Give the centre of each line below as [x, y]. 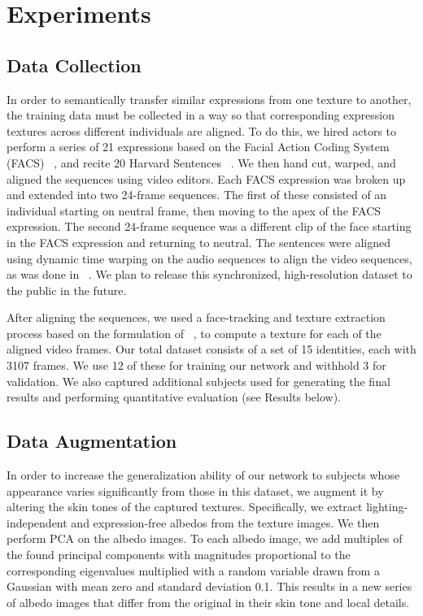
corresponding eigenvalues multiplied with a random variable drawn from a [193, 570]
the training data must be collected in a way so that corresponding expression [201, 115]
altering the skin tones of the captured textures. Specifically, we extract [185, 507]
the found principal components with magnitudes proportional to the [179, 555]
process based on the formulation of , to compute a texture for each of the [194, 333]
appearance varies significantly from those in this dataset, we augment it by [195, 490]
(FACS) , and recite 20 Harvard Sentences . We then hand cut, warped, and [201, 162]
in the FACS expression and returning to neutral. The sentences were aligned [199, 242]
